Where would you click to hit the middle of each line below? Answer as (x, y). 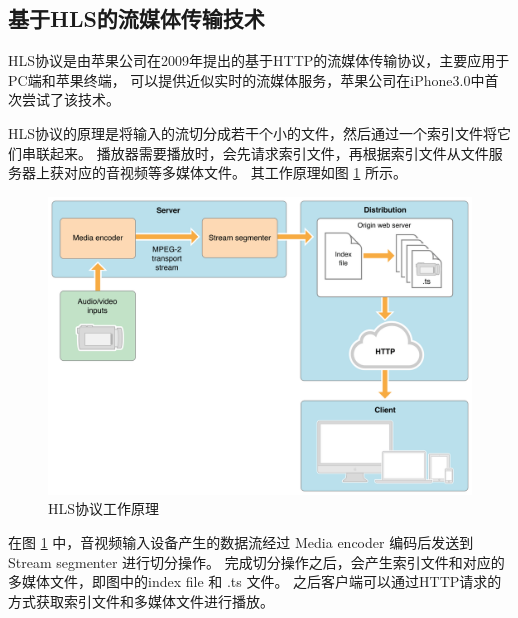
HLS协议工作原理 (104, 508)
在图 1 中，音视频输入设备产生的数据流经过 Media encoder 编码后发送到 (241, 542)
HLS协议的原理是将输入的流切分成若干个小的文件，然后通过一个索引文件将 (253, 132)
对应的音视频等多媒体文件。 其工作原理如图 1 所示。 (235, 172)
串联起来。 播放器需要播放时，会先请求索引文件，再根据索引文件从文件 (255, 152)
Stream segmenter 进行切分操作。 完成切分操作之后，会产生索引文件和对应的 (256, 561)
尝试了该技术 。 (70, 99)
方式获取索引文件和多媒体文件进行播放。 (141, 600)
